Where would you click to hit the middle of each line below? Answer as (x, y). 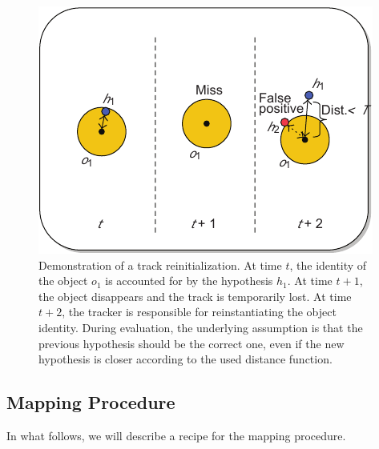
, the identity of (328, 265)
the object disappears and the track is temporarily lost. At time (195, 296)
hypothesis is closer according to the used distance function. (185, 359)
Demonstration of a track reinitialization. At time (160, 265)
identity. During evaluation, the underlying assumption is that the (201, 327)
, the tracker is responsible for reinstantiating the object (199, 312)
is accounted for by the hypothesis (189, 281)
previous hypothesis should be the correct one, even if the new (192, 343)
